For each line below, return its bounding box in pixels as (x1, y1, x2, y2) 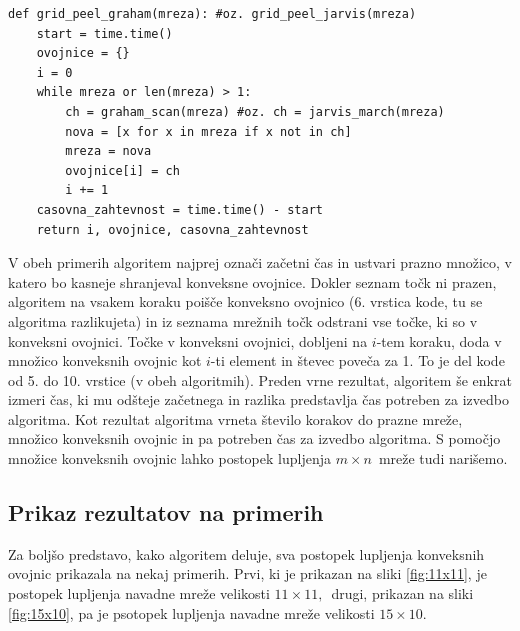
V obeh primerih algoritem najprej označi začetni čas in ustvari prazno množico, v (8, 252, 512, 273)
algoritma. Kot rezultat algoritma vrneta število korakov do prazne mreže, (8, 408, 463, 429)
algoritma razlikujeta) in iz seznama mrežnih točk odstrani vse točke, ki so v (8, 310, 478, 331)
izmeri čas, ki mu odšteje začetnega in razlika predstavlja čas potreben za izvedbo (8, 389, 509, 410)
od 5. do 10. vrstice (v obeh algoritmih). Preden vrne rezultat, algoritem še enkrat (8, 369, 512, 390)
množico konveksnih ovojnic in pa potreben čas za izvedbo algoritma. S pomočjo (8, 428, 501, 449)
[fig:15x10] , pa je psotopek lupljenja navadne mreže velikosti (8, 602, 375, 623)
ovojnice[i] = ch (65, 163, 180, 178)
